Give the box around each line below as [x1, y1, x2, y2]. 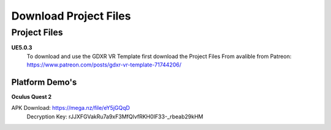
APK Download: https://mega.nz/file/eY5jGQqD [11, 104, 130, 112]
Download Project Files [11, 9, 131, 23]
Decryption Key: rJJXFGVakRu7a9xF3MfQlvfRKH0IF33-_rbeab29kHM [26, 113, 204, 120]
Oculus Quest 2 [11, 93, 52, 101]
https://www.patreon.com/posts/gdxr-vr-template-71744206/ [26, 61, 182, 68]
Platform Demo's [11, 77, 77, 87]
